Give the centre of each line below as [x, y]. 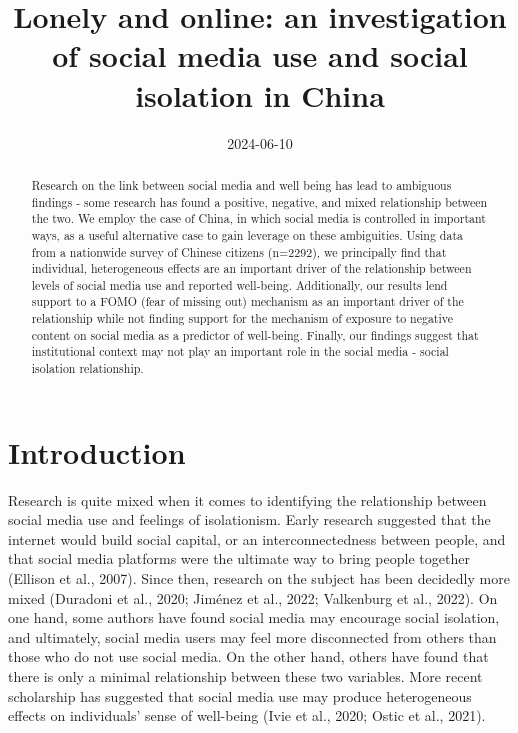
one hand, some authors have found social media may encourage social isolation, [254, 617]
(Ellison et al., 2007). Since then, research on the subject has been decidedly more [259, 578]
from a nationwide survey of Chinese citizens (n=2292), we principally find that [239, 251]
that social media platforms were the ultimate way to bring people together [239, 558]
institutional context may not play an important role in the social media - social [240, 351]
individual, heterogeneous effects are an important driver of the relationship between [251, 268]
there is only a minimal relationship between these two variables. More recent [245, 676]
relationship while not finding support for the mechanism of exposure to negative [242, 318]
